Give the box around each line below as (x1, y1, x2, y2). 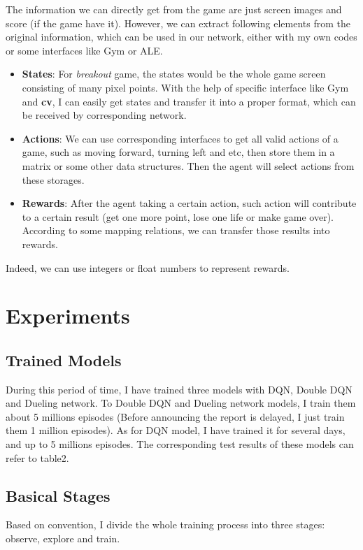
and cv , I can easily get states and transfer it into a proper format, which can (22, 94, 356, 108)
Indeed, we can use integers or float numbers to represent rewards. (6, 260, 290, 275)
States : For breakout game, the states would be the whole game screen (22, 66, 326, 81)
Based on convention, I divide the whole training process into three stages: (6, 517, 325, 532)
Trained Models (6, 349, 122, 370)
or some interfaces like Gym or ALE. (6, 43, 163, 57)
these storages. (22, 172, 85, 187)
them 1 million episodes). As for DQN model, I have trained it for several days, (6, 423, 346, 437)
